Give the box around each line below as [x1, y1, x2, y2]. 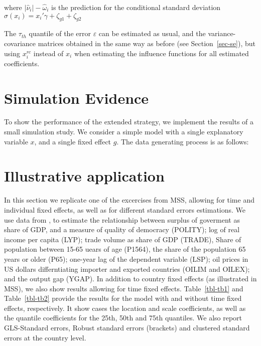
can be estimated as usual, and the [98, 28, 206, 39]
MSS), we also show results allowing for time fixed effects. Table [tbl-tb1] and [4, 283, 243, 293]
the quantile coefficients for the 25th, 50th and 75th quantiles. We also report [4, 312, 242, 323]
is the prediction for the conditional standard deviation [51, 2, 221, 12]
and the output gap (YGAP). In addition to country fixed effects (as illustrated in [4, 273, 257, 284]
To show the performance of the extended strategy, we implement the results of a [4, 116, 254, 127]
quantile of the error [29, 28, 91, 39]
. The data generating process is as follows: [116, 136, 249, 146]
